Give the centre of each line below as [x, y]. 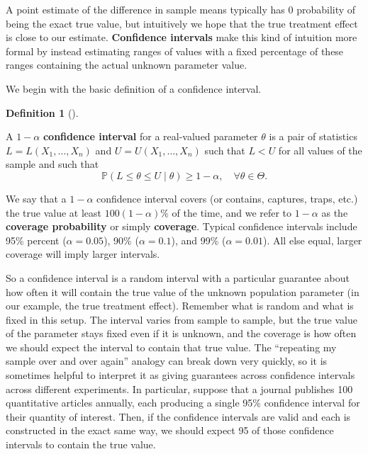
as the [335, 212]
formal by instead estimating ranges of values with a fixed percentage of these [175, 51]
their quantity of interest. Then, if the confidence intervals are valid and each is [178, 416]
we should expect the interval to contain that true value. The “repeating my [171, 347]
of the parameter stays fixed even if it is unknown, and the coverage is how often [181, 333]
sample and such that [52, 164]
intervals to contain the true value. [81, 444]
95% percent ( [36, 240]
